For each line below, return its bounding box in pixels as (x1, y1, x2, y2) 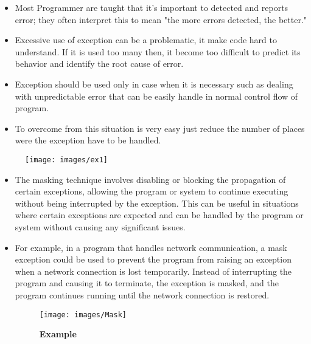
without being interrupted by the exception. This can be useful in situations (15, 196, 299, 209)
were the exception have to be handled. (15, 134, 161, 146)
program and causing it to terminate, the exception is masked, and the (15, 277, 279, 289)
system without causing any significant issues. (15, 220, 186, 233)
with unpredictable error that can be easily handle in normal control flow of (15, 89, 298, 102)
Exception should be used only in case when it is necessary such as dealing (15, 77, 293, 90)
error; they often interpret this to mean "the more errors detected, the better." (15, 13, 307, 26)
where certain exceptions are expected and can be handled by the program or (15, 208, 304, 221)
